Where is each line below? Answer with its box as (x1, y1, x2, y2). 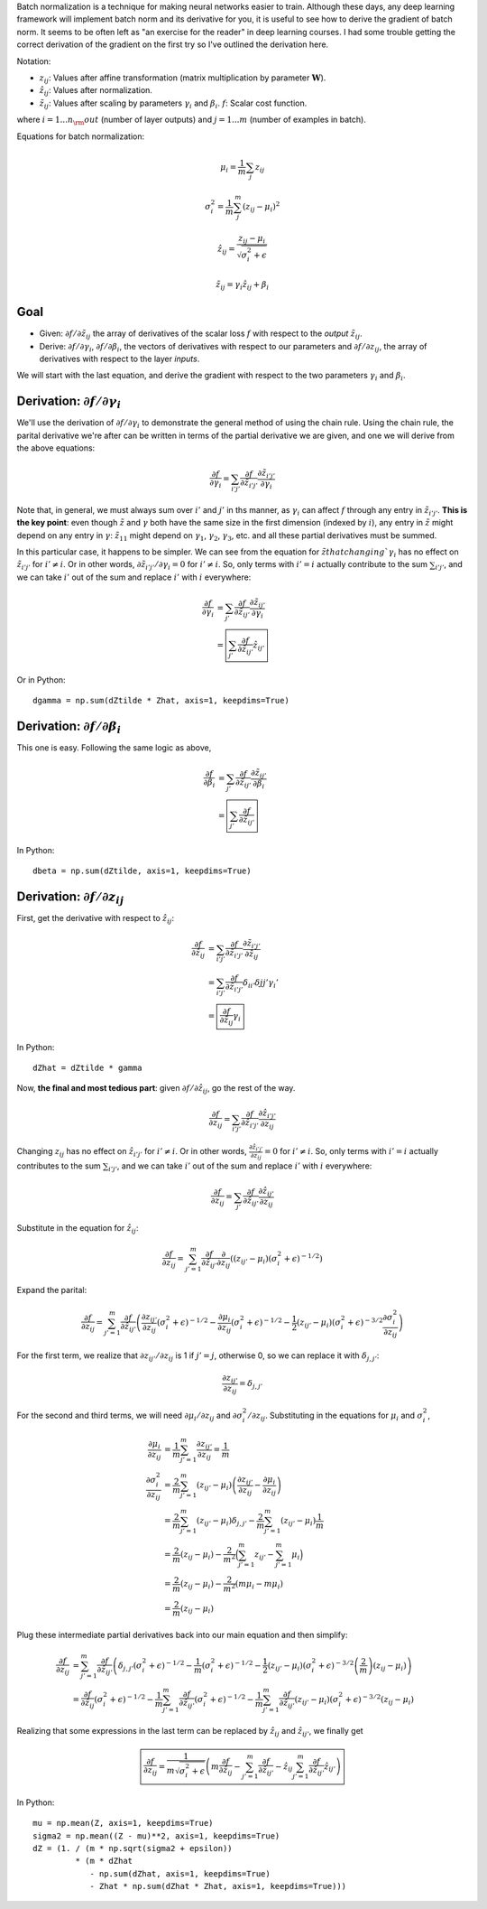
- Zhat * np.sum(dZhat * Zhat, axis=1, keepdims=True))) (89, 1881, 347, 1892)
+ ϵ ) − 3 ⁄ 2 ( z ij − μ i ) (345, 1693, 415, 1707)
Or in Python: (16, 674, 67, 685)
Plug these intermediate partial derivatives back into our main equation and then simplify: (16, 1629, 348, 1640)
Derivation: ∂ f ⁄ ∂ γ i (16, 394, 122, 411)
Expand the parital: (16, 1284, 87, 1295)
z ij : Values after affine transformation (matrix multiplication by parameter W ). (39, 72, 326, 85)
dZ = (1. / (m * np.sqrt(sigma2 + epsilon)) (32, 1843, 234, 1853)
